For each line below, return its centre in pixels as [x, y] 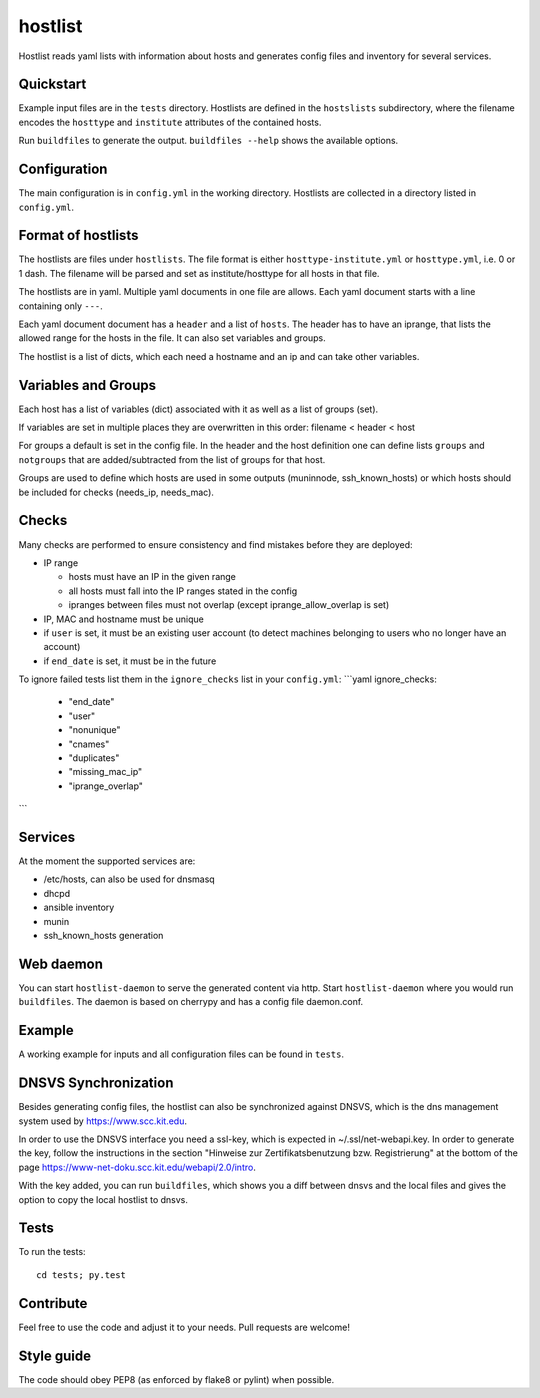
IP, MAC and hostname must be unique [123, 619]
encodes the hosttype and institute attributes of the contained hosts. [170, 122]
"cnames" [89, 744]
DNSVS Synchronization [96, 1083]
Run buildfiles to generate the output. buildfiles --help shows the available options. [208, 141]
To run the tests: [52, 1252]
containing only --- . [61, 306]
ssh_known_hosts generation [103, 936]
